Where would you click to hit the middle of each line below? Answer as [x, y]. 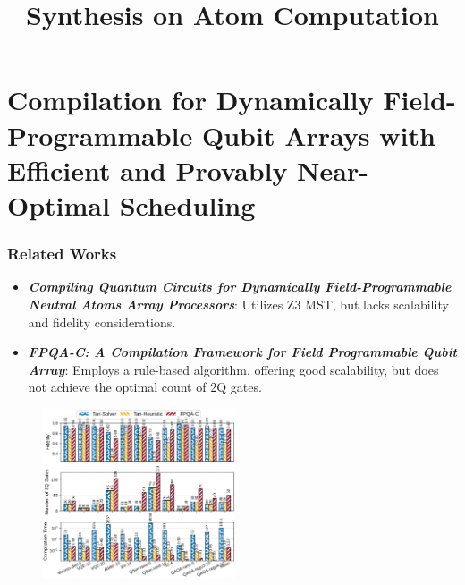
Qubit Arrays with [319, 135]
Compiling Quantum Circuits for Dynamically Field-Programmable [240, 287]
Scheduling [187, 204]
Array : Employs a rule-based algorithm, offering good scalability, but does [233, 369]
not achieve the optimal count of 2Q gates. [145, 387]
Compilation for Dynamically [190, 100]
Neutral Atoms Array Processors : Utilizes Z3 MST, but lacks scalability [238, 304]
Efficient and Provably [148, 170]
